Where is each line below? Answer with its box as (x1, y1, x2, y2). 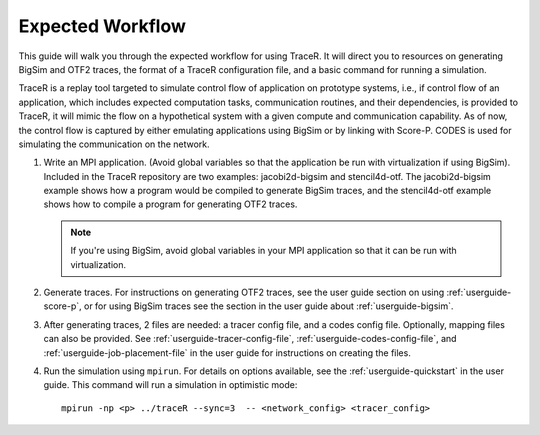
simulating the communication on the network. (18, 138, 210, 150)
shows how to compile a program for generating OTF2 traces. (43, 198, 298, 210)
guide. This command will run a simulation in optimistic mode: (43, 379, 298, 391)
